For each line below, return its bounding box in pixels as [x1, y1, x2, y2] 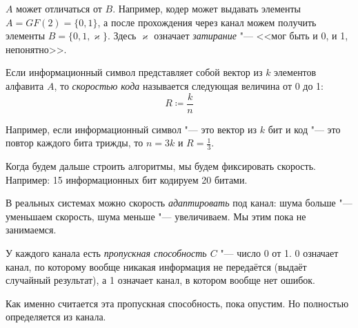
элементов [274, 65, 317, 79]
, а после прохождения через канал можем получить [97, 15, 317, 29]
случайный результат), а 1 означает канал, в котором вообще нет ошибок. [6, 273, 315, 287]
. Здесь [107, 28, 137, 43]
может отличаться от [16, 1, 102, 15]
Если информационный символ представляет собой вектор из [6, 65, 263, 79]
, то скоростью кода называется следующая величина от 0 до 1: [54, 78, 324, 93]
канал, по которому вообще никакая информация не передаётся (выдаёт [6, 259, 307, 273]
